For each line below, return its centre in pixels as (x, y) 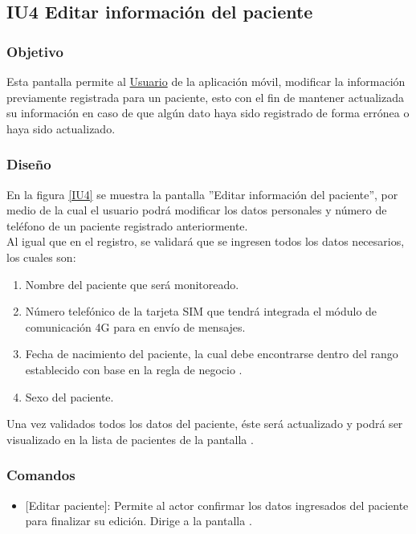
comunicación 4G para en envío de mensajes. (135, 326)
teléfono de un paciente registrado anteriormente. (127, 225)
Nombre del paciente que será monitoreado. (132, 284)
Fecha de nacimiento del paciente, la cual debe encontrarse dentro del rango (212, 354)
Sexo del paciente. (69, 396)
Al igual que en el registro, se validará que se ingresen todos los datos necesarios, (206, 241)
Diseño (29, 164)
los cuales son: (41, 257)
